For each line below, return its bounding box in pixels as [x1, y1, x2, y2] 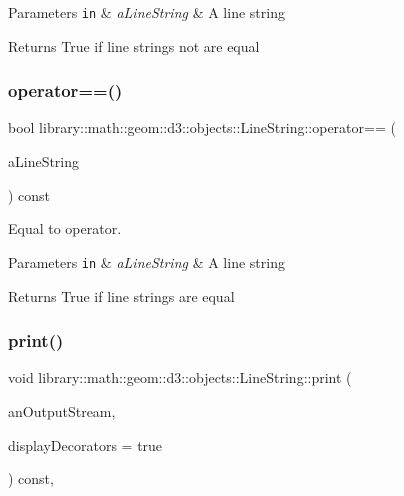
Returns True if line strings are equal [8, 285, 235, 306]
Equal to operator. [8, 218, 122, 239]
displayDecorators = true [8, 434, 163, 455]
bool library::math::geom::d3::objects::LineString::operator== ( [8, 117, 396, 138]
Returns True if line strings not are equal [8, 35, 260, 56]
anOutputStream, [8, 400, 116, 421]
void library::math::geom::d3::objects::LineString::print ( [8, 367, 352, 388]
